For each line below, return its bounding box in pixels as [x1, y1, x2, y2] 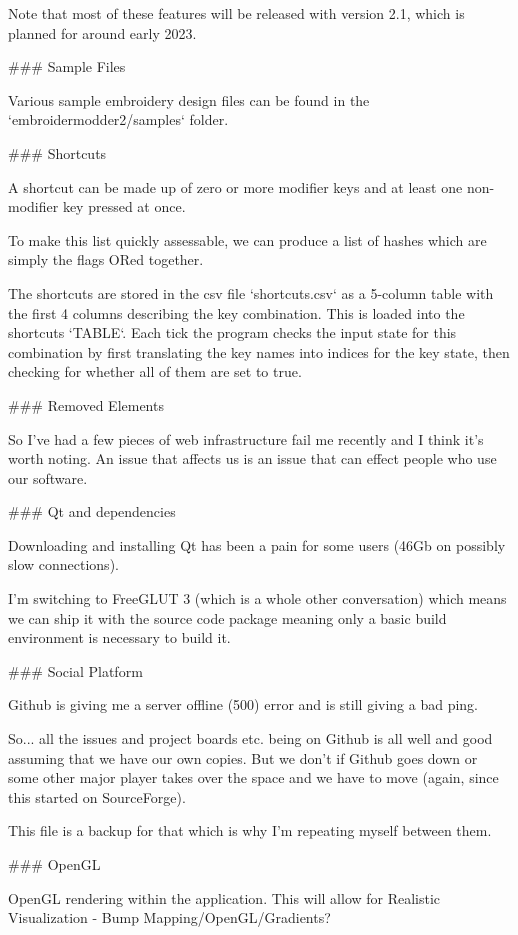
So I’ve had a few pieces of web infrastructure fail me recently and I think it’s [8, 428, 484, 449]
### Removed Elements [8, 394, 164, 415]
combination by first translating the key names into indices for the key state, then [8, 341, 510, 362]
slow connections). [8, 554, 119, 575]
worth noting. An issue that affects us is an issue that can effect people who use [8, 448, 497, 469]
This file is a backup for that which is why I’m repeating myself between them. [8, 820, 492, 841]
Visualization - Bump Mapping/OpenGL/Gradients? [8, 907, 331, 928]
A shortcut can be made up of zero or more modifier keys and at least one [8, 176, 463, 197]
